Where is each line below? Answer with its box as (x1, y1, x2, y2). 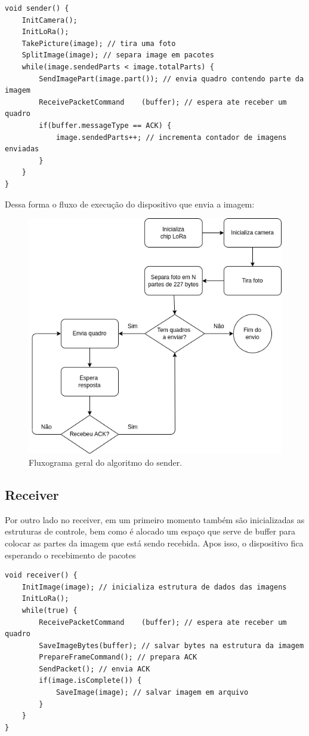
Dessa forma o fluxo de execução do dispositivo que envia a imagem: (5, 197, 255, 210)
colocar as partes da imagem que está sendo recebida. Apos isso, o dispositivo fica (5, 536, 304, 549)
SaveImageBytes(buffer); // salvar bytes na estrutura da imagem (39, 641, 304, 650)
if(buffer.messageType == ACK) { (39, 121, 172, 130)
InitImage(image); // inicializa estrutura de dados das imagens (21, 582, 287, 591)
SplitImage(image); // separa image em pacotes (21, 51, 214, 60)
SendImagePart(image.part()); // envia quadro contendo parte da (39, 74, 304, 83)
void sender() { (5, 4, 69, 13)
